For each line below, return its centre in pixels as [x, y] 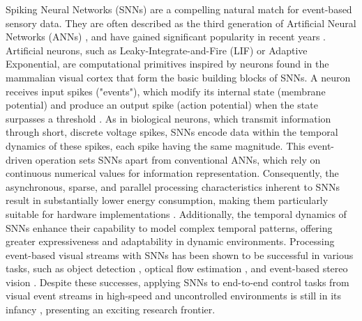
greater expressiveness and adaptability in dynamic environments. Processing [170, 241]
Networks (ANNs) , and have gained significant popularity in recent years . [166, 37]
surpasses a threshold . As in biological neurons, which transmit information [168, 118]
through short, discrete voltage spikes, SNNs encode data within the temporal [172, 132]
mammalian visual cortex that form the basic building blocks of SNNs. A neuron [178, 77]
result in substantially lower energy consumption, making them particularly [167, 200]
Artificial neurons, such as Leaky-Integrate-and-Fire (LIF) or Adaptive [157, 50]
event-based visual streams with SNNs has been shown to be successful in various [180, 255]
